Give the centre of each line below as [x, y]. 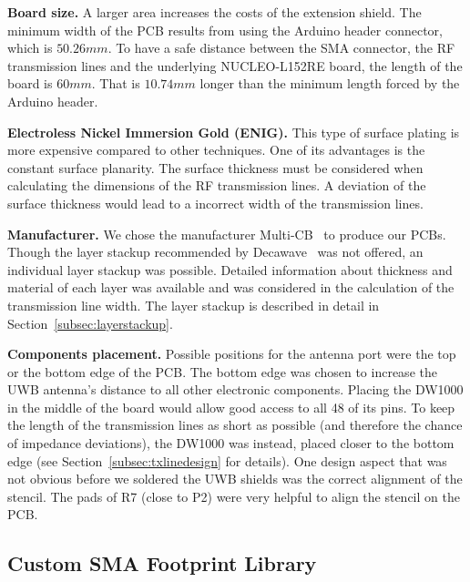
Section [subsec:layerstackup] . [90, 323]
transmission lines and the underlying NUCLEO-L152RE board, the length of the [235, 65]
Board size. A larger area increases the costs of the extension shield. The [215, 12]
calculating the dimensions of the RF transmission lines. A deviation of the [217, 185]
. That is [116, 83]
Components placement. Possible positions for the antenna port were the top [232, 354]
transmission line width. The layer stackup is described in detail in [194, 305]
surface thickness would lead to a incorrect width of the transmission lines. [215, 203]
